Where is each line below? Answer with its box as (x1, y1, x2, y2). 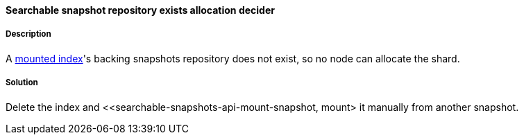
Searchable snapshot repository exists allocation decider (6, 4, 275, 16)
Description (6, 29, 51, 40)
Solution (6, 78, 38, 88)
